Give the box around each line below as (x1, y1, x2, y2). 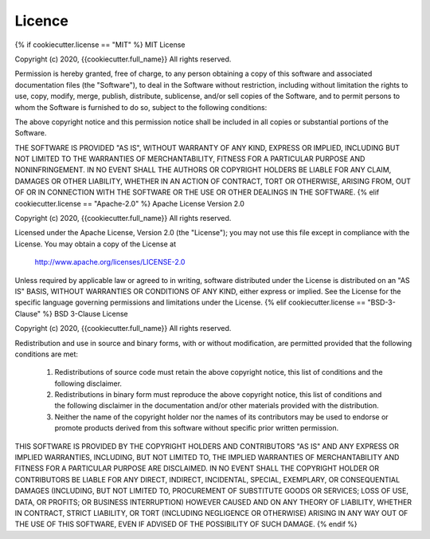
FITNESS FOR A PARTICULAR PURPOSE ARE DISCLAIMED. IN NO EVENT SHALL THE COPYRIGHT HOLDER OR (14, 463, 380, 474)
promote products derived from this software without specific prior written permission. (54, 423, 339, 433)
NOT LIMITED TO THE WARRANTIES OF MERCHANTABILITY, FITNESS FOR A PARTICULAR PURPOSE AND (14, 154, 365, 163)
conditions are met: (14, 349, 79, 359)
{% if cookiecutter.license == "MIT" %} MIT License (14, 40, 186, 49)
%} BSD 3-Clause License (42, 309, 129, 318)
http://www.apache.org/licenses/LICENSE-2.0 (34, 258, 186, 267)
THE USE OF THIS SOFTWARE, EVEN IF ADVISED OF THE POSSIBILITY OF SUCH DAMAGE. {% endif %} (14, 519, 358, 529)
